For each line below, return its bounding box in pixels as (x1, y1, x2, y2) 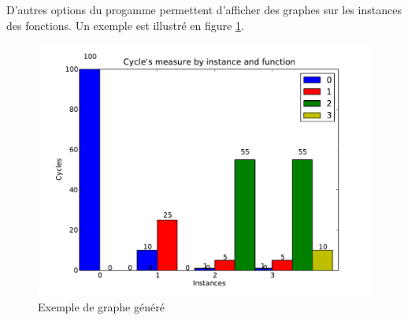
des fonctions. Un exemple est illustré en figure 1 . (6, 17, 244, 33)
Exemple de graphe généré (38, 299, 165, 315)
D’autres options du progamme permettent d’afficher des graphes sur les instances (6, 2, 402, 17)
